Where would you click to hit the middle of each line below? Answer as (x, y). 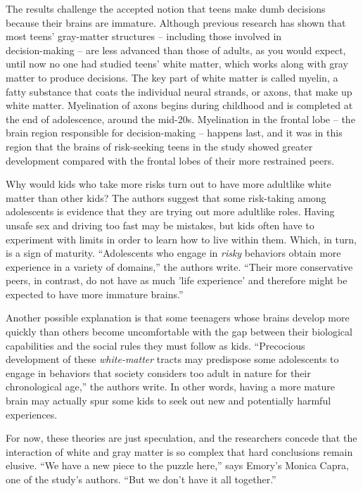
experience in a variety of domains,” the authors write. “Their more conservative (179, 266)
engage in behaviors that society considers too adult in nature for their (158, 372)
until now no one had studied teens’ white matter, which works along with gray (177, 64)
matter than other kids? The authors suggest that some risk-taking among (166, 197)
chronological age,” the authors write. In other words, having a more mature (170, 387)
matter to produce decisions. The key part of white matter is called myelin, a (172, 77)
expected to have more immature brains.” (95, 294)
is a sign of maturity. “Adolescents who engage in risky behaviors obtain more (173, 253)
